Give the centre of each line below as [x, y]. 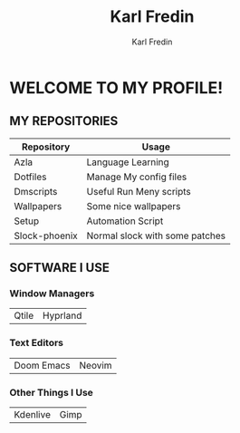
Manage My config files [137, 177]
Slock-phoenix [46, 236]
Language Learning [128, 162]
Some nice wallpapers [134, 206]
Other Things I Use [51, 392]
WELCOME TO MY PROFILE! [116, 87]
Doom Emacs [42, 365]
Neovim [96, 365]
